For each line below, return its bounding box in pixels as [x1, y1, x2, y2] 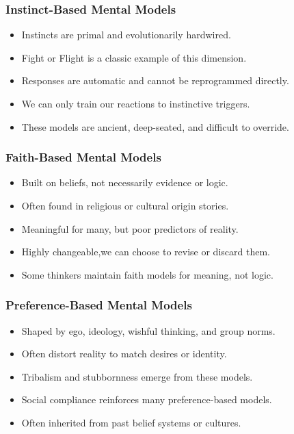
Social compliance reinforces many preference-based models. [21, 392, 272, 407]
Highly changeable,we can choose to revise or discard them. [21, 244, 270, 259]
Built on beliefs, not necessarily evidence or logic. [21, 175, 228, 190]
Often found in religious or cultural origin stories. [21, 199, 229, 212]
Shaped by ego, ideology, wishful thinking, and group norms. [21, 323, 276, 337]
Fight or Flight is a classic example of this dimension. [21, 50, 247, 64]
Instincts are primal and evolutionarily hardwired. [21, 27, 231, 42]
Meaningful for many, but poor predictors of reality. [21, 221, 239, 235]
